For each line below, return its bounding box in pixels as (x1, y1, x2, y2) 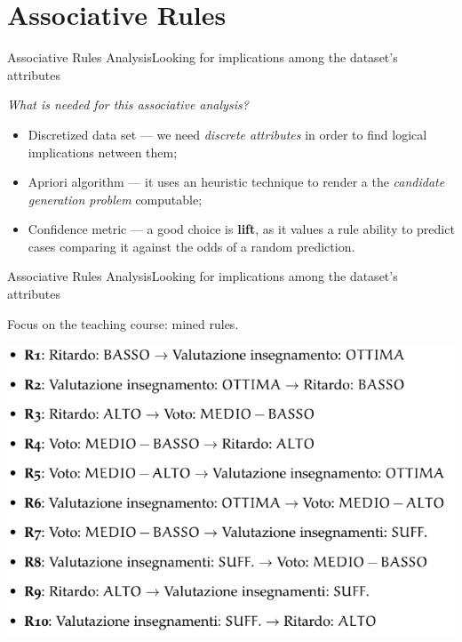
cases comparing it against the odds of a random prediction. (28, 237, 355, 255)
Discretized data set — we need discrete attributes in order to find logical (28, 124, 427, 143)
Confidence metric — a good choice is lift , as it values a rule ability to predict (28, 220, 455, 238)
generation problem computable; (28, 189, 203, 208)
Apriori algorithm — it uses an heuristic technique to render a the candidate (28, 173, 445, 191)
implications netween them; (28, 142, 178, 161)
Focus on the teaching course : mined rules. (7, 314, 239, 333)
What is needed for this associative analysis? (7, 95, 249, 114)
